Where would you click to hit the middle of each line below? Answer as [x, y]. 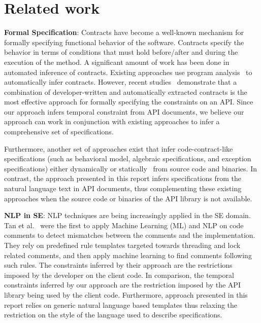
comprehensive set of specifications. [59, 132]
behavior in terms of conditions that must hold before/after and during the [121, 52]
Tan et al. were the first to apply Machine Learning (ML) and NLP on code [124, 225]
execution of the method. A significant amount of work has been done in [117, 62]
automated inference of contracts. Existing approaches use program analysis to [128, 72]
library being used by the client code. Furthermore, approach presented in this [126, 294]
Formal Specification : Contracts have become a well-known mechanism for [124, 32]
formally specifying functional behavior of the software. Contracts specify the [124, 42]
